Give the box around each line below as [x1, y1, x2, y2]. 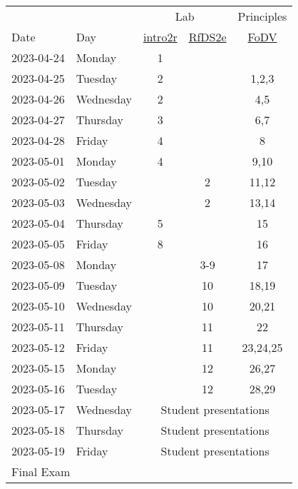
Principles [237, 8, 287, 24]
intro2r [143, 29, 178, 45]
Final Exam [11, 463, 71, 480]
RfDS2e [188, 29, 227, 45]
